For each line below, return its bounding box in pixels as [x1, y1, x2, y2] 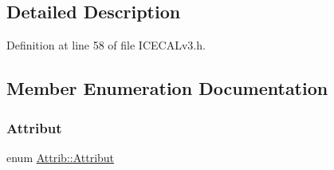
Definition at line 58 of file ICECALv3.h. [6, 37, 206, 53]
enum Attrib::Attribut [6, 148, 115, 165]
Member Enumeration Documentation [6, 76, 328, 101]
